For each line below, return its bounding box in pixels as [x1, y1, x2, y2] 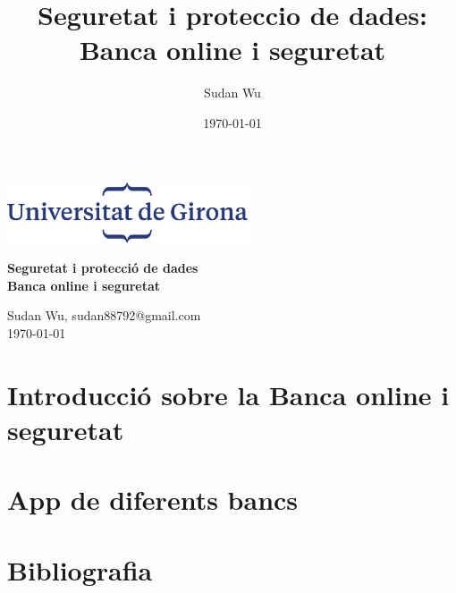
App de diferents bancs [7, 481, 299, 518]
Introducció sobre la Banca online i [7, 376, 450, 412]
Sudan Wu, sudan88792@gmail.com [7, 306, 201, 325]
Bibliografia [7, 551, 153, 588]
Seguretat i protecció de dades [7, 258, 198, 277]
